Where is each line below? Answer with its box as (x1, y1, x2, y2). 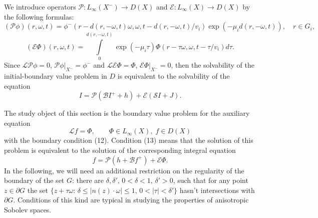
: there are (72, 175, 104, 185)
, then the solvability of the (171, 60, 255, 70)
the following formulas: (4, 11, 74, 22)
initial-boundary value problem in (4, 71, 107, 81)
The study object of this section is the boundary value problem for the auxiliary (4, 108, 250, 118)
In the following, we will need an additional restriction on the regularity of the (4, 165, 244, 175)
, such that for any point (173, 175, 248, 185)
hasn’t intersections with (179, 184, 255, 195)
